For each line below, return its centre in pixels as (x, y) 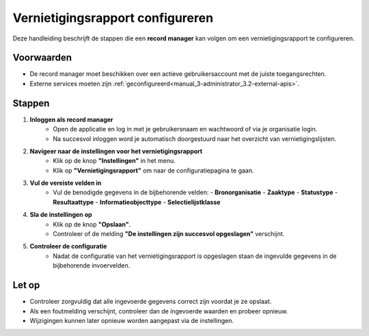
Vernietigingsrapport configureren (113, 18)
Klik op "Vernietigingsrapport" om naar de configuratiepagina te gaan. (153, 170)
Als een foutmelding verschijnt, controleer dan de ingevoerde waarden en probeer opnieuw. (159, 311)
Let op (26, 285)
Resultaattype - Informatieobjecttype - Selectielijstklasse (137, 202)
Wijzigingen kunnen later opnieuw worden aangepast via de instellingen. (132, 320)
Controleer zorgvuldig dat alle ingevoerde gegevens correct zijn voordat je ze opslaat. (151, 302)
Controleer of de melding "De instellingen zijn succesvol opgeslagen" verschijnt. (169, 234)
